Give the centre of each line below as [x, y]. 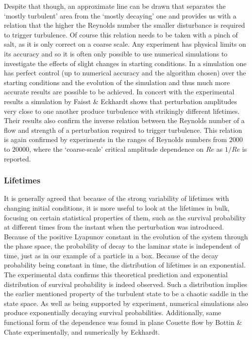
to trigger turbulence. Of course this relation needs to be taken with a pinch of [121, 34]
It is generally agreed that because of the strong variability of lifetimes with [117, 198]
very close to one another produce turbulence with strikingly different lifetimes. [122, 111]
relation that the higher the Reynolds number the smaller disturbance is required [125, 25]
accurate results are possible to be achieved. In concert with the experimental [119, 92]
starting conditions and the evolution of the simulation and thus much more [117, 82]
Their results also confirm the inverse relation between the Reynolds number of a [124, 120]
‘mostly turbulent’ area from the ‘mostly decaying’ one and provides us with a [120, 15]
